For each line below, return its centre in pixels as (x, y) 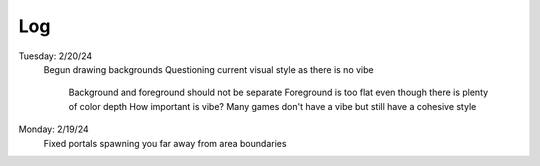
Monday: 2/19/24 (53, 129)
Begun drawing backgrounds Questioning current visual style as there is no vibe (208, 69)
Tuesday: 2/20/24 (55, 56)
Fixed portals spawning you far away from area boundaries (165, 143)
